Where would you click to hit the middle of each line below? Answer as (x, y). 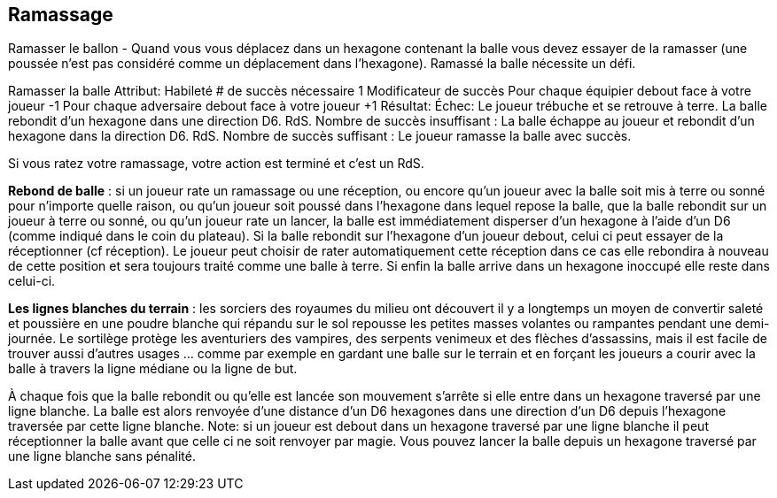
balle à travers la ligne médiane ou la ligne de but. (153, 369)
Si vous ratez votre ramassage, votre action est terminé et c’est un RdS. (216, 164)
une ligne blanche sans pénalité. (102, 456)
